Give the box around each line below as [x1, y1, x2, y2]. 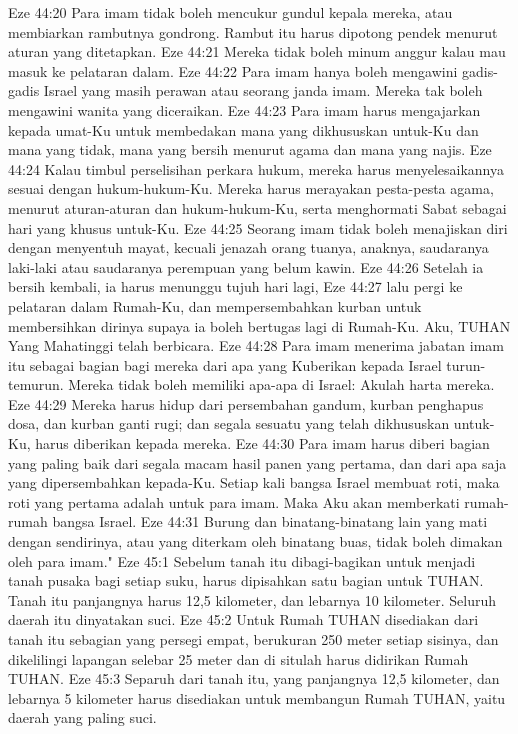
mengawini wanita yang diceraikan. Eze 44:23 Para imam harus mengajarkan [8, 99, 481, 120]
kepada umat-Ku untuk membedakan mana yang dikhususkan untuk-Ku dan [8, 119, 479, 140]
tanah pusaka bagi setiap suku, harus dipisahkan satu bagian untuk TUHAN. [8, 570, 484, 591]
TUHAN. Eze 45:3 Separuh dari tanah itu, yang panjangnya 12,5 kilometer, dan [8, 668, 500, 689]
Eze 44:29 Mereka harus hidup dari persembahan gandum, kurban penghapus [8, 393, 484, 414]
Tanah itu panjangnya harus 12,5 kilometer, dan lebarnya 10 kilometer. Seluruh [8, 589, 497, 610]
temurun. [8, 374, 64, 395]
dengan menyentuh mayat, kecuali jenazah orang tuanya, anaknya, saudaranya [8, 237, 489, 258]
